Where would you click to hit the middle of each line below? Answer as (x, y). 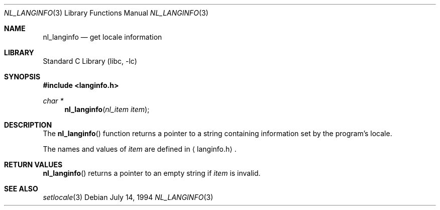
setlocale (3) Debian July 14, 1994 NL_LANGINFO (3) (128, 197)
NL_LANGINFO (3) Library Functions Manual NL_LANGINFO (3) (106, 13)
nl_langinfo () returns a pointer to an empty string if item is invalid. (152, 173)
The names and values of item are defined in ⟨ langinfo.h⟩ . (140, 149)
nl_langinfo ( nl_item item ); (107, 109)
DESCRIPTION (28, 125)
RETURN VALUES (33, 165)
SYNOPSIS (22, 77)
